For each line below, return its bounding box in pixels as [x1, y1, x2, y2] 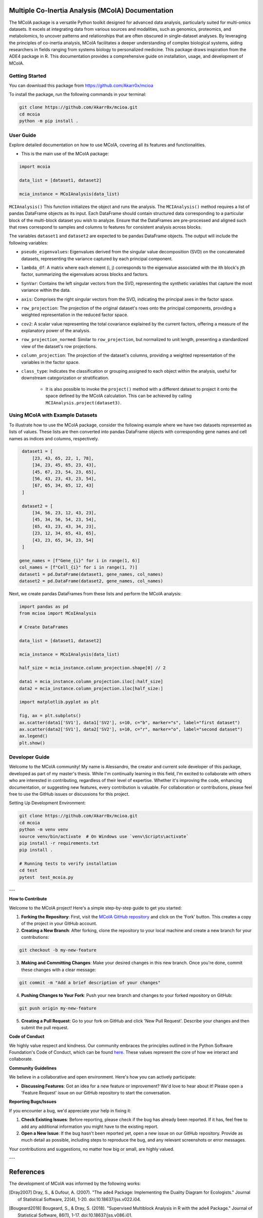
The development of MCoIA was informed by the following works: [9, 1180, 141, 1186]
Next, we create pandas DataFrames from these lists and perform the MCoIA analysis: [9, 590, 182, 596]
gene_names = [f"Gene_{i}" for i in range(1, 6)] [19, 558, 140, 563]
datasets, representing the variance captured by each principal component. [21, 256, 173, 262]
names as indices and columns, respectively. [9, 436, 99, 441]
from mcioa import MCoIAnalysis [19, 610, 97, 616]
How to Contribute [9, 896, 47, 902]
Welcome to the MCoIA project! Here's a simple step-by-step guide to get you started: [9, 905, 182, 911]
